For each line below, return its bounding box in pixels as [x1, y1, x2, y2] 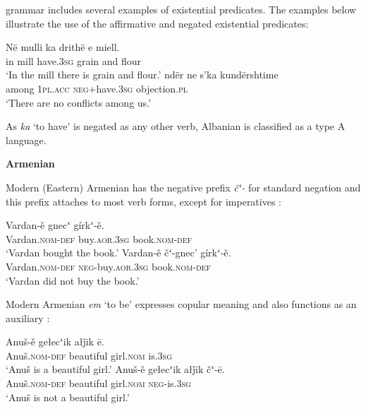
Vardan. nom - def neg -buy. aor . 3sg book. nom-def [6, 259, 211, 273]
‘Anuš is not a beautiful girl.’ [6, 389, 130, 404]
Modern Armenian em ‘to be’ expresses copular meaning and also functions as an [6, 297, 357, 312]
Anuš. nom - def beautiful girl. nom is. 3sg [6, 348, 173, 362]
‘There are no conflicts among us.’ [6, 95, 151, 109]
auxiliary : [6, 310, 50, 325]
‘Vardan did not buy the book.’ [6, 273, 140, 288]
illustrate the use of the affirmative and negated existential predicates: [6, 16, 309, 30]
